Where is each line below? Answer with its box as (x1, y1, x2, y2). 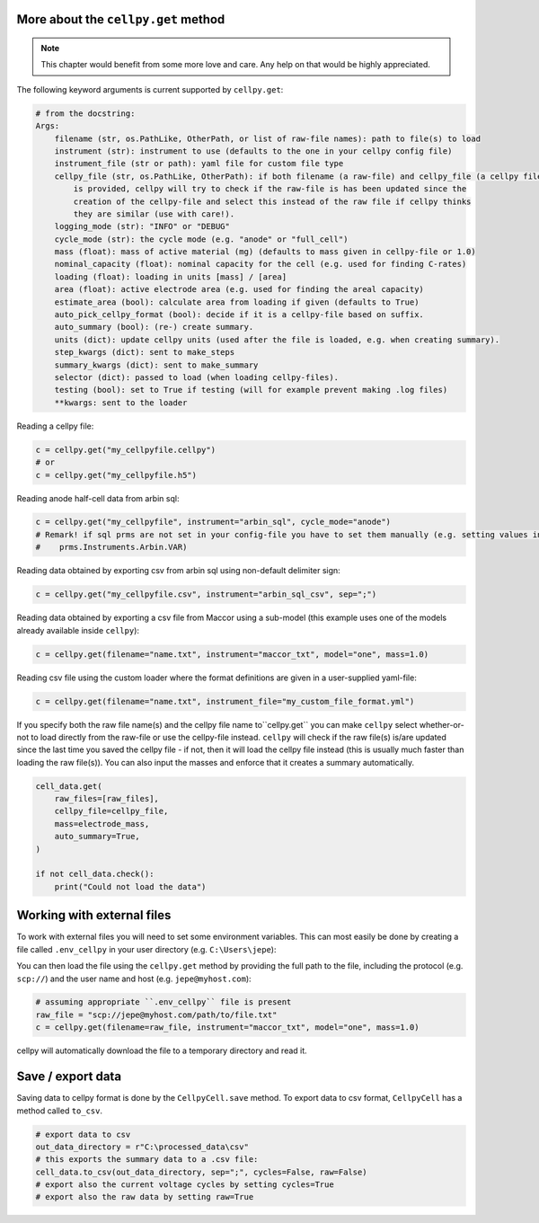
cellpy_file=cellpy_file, (54, 806, 169, 817)
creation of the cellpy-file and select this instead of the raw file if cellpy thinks (73, 196, 472, 207)
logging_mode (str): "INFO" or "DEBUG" (54, 221, 231, 232)
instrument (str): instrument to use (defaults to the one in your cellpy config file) (54, 146, 453, 156)
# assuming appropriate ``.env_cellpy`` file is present (35, 997, 292, 1007)
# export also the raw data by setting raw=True (35, 1192, 254, 1202)
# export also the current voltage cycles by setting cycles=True (35, 1180, 334, 1190)
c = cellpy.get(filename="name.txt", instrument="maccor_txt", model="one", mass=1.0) (35, 649, 429, 660)
